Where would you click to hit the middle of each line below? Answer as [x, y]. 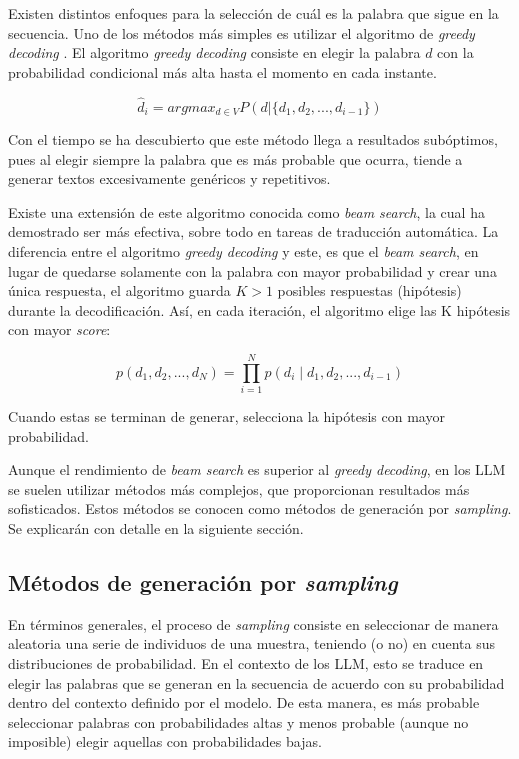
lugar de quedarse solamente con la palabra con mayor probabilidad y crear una [252, 270]
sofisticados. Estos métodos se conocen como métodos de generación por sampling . [260, 508]
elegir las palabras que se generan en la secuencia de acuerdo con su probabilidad [256, 682]
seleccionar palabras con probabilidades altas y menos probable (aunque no [238, 721]
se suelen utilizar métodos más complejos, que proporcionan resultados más [239, 488]
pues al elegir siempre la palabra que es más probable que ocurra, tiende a [235, 158]
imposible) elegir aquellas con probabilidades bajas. [165, 741]
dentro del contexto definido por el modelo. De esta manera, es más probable [244, 702]
